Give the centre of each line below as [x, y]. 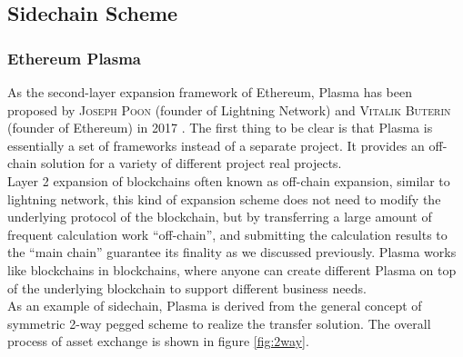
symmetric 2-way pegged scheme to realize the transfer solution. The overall [219, 323]
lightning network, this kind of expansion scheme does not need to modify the [224, 198]
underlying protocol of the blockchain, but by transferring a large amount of [220, 217]
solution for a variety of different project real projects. [191, 163]
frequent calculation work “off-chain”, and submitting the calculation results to [227, 234]
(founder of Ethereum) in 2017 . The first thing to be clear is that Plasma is [220, 128]
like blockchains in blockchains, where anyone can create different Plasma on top [232, 269]
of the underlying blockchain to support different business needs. [187, 288]
